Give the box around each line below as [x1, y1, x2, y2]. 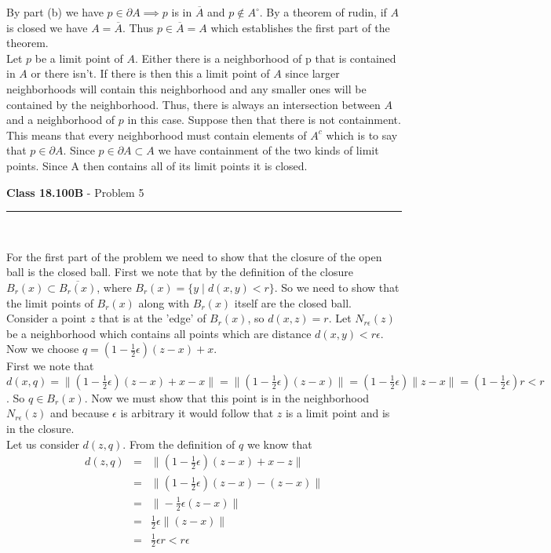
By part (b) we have [6, 4, 104, 20]
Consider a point [6, 310, 87, 326]
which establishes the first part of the [210, 19, 390, 35]
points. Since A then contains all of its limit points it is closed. [6, 157, 308, 173]
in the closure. [6, 420, 75, 437]
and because [50, 405, 109, 421]
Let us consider [6, 435, 79, 452]
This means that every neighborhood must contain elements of [6, 126, 307, 143]
